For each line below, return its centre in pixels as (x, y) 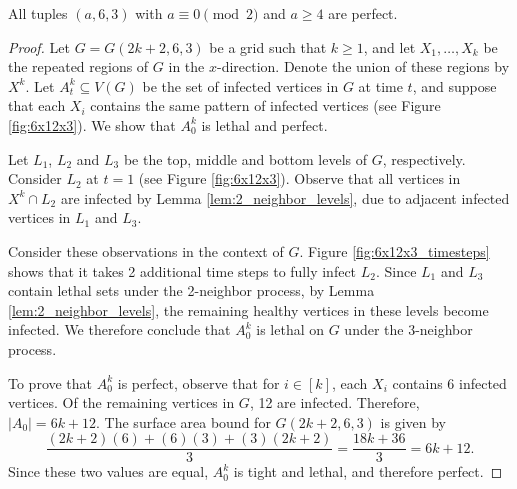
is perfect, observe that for (198, 382)
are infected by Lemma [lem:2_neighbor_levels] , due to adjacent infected (285, 197)
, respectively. (424, 158)
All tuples (38, 13)
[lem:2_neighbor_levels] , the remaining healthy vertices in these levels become (248, 309)
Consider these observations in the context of (146, 250)
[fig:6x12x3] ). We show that (92, 124)
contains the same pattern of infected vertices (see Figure (265, 105)
